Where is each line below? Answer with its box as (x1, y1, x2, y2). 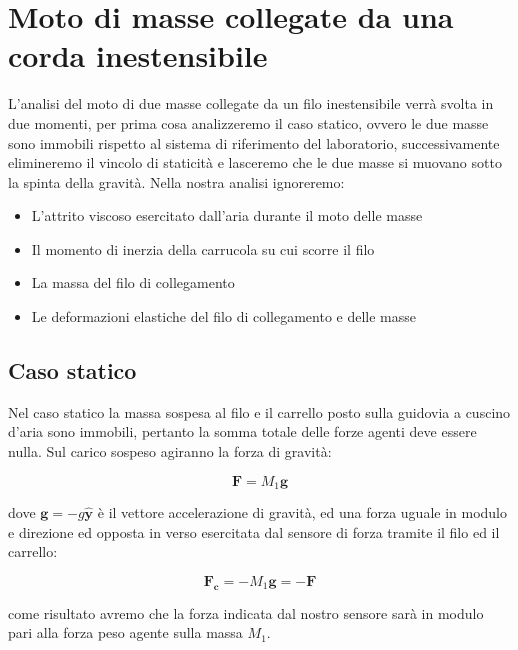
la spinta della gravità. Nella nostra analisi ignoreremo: (8, 171, 345, 192)
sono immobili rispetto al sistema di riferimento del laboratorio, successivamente (8, 132, 500, 153)
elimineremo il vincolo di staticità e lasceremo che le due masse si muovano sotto (8, 152, 502, 173)
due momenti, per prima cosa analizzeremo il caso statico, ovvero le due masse (8, 112, 489, 133)
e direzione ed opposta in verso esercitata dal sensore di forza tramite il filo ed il (8, 521, 500, 542)
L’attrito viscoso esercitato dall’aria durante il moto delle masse (31, 205, 423, 226)
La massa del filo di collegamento (31, 272, 235, 293)
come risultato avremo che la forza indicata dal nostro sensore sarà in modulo (8, 602, 484, 623)
